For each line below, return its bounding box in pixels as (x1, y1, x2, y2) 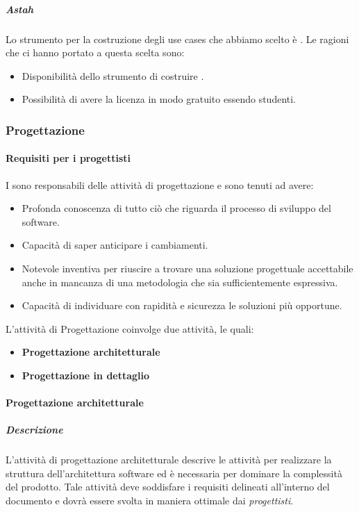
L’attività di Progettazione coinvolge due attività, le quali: (6, 321, 254, 336)
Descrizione (6, 422, 63, 437)
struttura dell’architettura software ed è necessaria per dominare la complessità (6, 465, 342, 480)
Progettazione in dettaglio (22, 368, 150, 382)
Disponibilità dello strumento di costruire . (22, 68, 204, 83)
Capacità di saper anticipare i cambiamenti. (22, 238, 208, 252)
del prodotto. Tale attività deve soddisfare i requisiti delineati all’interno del (6, 479, 330, 494)
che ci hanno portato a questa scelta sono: (6, 45, 185, 60)
